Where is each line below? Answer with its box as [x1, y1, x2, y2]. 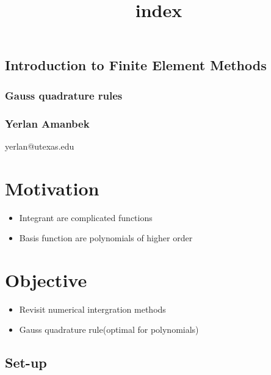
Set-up [5, 353, 47, 372]
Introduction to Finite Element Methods [5, 56, 267, 75]
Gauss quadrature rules [5, 87, 123, 103]
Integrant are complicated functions [19, 211, 153, 224]
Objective [5, 267, 87, 292]
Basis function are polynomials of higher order [19, 231, 193, 244]
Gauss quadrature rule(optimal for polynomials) [19, 323, 199, 336]
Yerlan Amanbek [5, 115, 90, 131]
